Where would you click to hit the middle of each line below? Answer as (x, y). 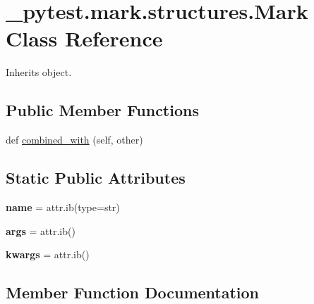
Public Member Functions (102, 110)
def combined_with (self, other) (74, 140)
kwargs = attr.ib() (48, 254)
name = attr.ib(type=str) (63, 207)
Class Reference (84, 38)
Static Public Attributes (96, 178)
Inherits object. (39, 72)
